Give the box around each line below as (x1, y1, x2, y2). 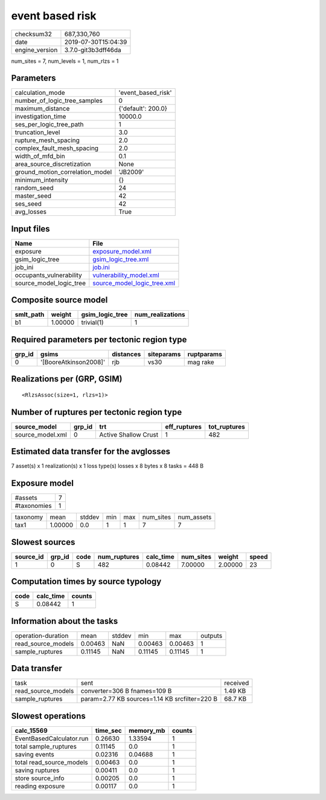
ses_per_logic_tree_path (14, 120, 84, 129)
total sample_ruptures (14, 742, 77, 750)
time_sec (95, 726, 122, 735)
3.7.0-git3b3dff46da (64, 45, 122, 54)
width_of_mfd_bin (14, 152, 66, 160)
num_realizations (134, 310, 185, 319)
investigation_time (14, 112, 66, 121)
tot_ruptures (208, 422, 246, 431)
